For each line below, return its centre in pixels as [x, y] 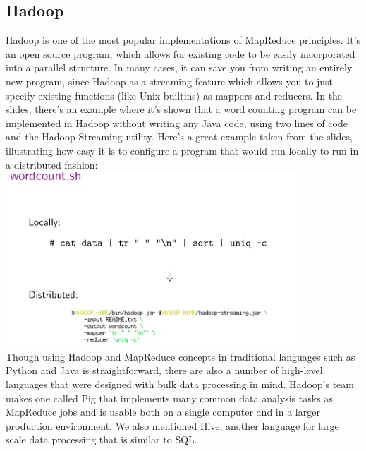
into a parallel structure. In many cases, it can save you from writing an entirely [179, 67]
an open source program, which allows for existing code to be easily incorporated [181, 53]
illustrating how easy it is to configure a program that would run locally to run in [182, 150]
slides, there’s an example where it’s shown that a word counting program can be [181, 109]
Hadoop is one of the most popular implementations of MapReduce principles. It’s [183, 40]
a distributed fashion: [52, 164]
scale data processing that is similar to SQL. [102, 439]
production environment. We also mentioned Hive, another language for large [172, 425]
